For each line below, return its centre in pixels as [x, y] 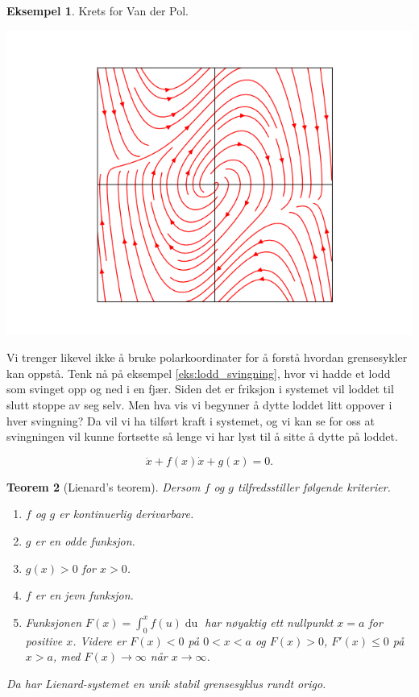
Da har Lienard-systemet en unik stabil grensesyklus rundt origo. [166, 683]
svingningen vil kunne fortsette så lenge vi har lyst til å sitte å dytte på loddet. [202, 436]
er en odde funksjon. [85, 540]
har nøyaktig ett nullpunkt [269, 622]
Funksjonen [54, 622]
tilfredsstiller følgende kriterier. [314, 486]
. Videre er [100, 640]
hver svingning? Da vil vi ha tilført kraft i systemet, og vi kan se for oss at [191, 420]
